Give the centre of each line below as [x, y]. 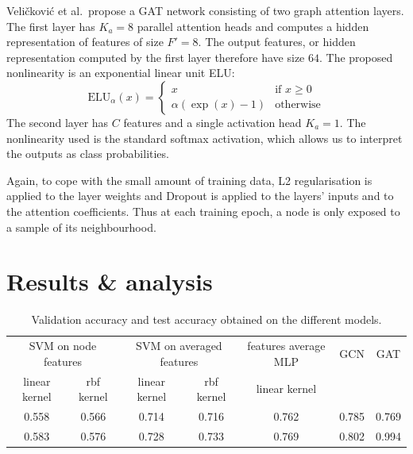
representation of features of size [85, 42]
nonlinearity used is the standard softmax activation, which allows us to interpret [205, 138]
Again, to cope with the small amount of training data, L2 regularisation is [189, 180]
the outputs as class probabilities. [88, 154]
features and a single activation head [212, 122]
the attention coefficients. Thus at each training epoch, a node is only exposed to [203, 211]
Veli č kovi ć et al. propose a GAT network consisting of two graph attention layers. [205, 10]
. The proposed [356, 57]
